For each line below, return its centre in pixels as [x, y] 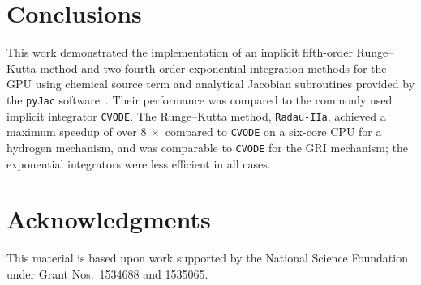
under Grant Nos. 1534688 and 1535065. [107, 273]
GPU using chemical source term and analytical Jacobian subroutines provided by [211, 84]
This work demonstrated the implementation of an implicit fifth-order [180, 52]
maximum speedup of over [72, 132]
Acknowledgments [109, 219]
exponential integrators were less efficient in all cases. [139, 163]
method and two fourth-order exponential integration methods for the [213, 68]
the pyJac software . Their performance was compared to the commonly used [200, 99]
